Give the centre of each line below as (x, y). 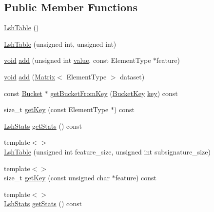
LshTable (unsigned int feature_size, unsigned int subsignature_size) (107, 151)
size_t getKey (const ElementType (56, 109)
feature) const (136, 178)
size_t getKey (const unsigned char (57, 178)
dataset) (132, 76)
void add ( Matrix (30, 76)
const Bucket (23, 93)
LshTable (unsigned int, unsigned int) (60, 44)
